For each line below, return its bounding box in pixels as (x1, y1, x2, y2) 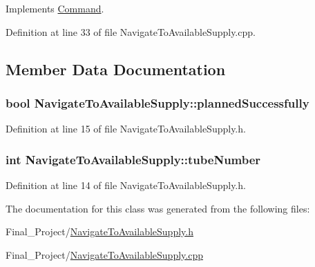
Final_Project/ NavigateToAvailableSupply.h (6, 224, 193, 239)
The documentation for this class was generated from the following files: (6, 201, 310, 215)
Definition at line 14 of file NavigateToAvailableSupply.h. (6, 178, 246, 192)
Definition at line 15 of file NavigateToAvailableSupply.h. (6, 121, 246, 136)
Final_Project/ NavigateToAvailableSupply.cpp (6, 247, 203, 261)
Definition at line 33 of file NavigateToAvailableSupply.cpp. (6, 24, 256, 39)
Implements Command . (6, 1, 104, 15)
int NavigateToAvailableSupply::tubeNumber (6, 150, 261, 168)
